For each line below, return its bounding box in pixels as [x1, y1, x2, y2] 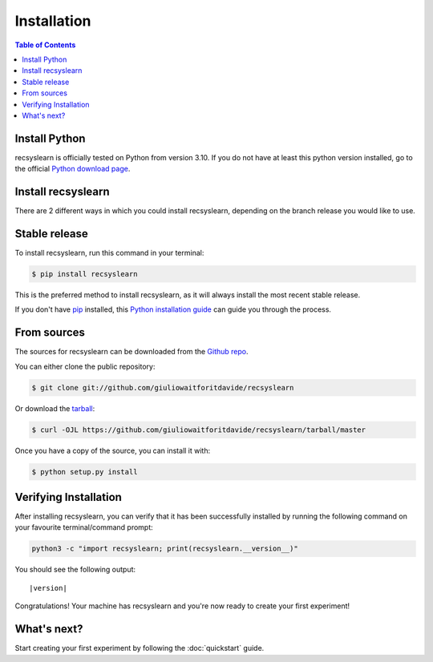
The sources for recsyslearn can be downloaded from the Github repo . [14, 347, 249, 357]
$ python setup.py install [31, 467, 138, 476]
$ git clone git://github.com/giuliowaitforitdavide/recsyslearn [31, 383, 294, 392]
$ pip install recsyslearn [31, 269, 138, 278]
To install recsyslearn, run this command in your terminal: [14, 248, 204, 257]
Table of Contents [14, 40, 76, 50]
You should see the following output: [14, 565, 136, 575]
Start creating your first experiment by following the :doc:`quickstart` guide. [14, 644, 265, 653]
